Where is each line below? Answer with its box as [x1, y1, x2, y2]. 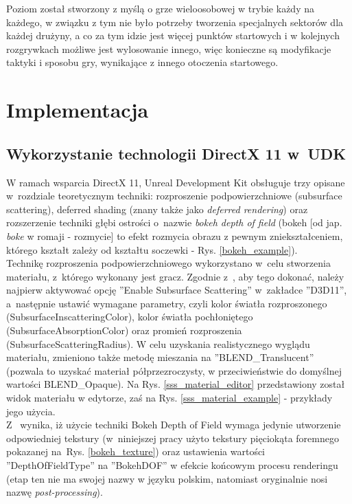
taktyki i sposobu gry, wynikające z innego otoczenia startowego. [6, 55, 279, 69]
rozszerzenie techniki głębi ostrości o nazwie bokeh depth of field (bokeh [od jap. [6, 215, 342, 230]
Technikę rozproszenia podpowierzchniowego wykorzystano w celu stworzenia [6, 256, 331, 270]
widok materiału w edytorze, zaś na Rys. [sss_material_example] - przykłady [6, 391, 333, 405]
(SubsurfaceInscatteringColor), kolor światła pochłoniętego [6, 309, 253, 324]
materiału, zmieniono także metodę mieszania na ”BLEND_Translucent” [6, 350, 314, 364]
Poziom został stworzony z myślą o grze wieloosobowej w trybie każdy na [6, 1, 314, 15]
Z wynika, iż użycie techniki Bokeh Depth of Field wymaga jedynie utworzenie [6, 417, 341, 432]
